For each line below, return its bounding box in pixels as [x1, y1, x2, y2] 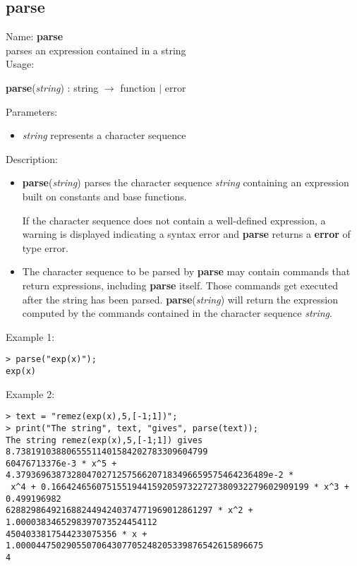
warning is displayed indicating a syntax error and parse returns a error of [22, 227, 351, 241]
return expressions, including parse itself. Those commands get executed [22, 277, 339, 292]
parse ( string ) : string [6, 80, 99, 95]
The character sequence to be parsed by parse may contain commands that [22, 264, 351, 279]
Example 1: [6, 329, 55, 344]
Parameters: [6, 104, 58, 119]
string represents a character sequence [22, 128, 186, 143]
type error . [22, 240, 68, 255]
